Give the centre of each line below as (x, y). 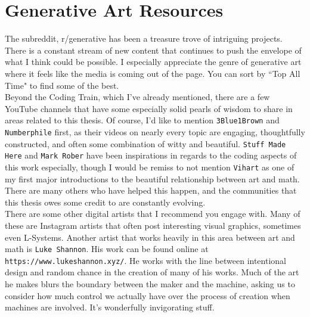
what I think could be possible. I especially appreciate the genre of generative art (153, 62)
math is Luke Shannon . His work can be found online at (107, 249)
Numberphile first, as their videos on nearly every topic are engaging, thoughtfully (155, 131)
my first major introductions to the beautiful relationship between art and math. (152, 178)
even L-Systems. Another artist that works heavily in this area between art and (150, 237)
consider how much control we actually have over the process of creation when (148, 295)
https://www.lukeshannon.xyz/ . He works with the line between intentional (145, 260)
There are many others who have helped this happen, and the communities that (151, 190)
